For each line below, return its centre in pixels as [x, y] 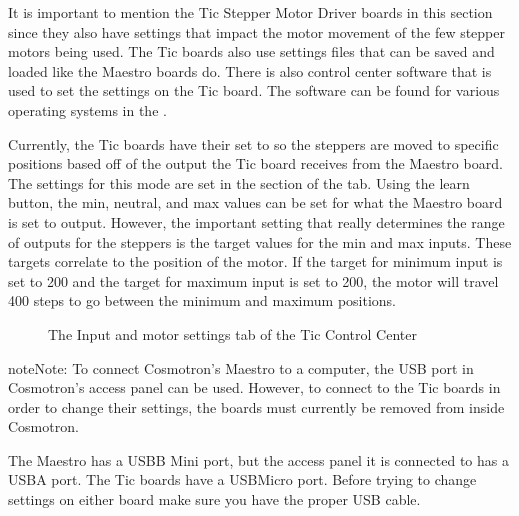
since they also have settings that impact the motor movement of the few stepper [256, 31]
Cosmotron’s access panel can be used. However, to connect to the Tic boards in [254, 387]
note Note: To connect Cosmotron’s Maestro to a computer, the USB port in [241, 367]
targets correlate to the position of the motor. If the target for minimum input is [255, 261]
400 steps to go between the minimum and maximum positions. [202, 300]
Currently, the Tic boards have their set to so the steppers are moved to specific [253, 143]
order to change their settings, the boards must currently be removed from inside [256, 406]
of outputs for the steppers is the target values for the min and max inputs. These [260, 241]
